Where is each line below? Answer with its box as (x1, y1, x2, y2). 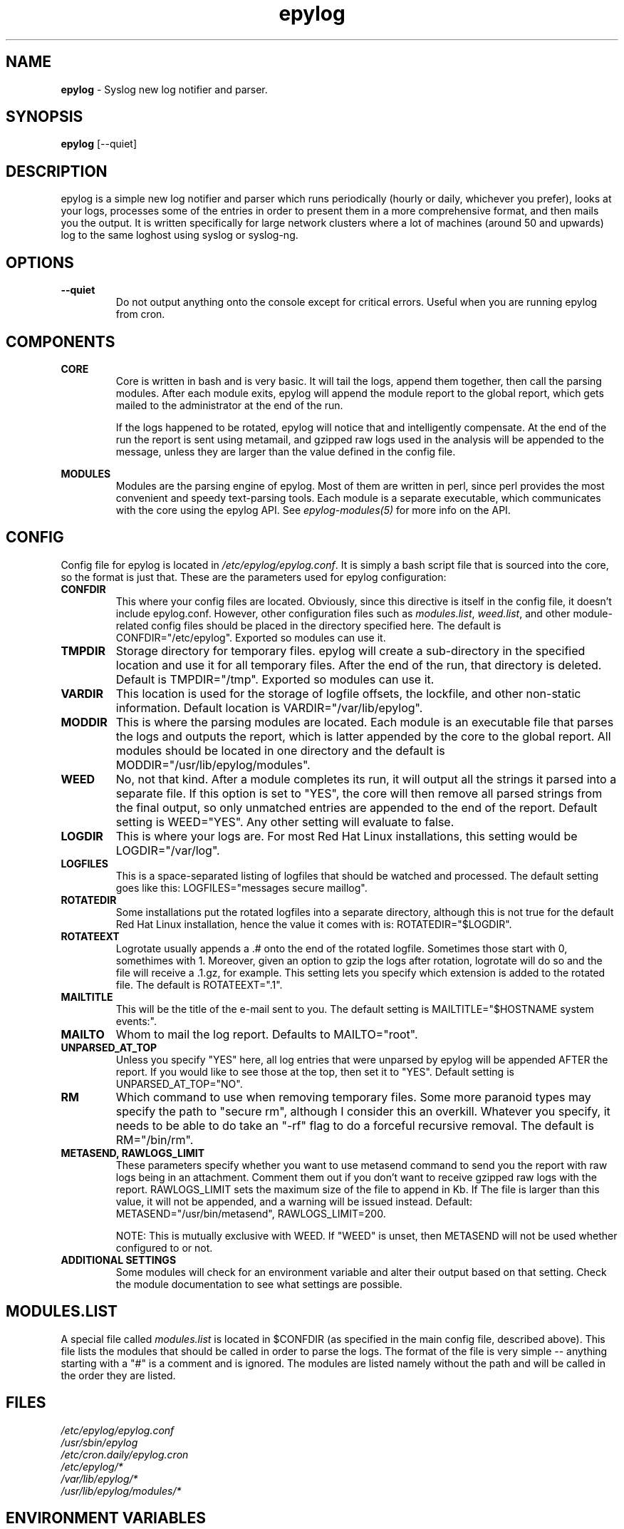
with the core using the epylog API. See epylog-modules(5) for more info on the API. (115, 503, 511, 516)
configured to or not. (115, 1241, 213, 1254)
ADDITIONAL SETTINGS (61, 1253, 177, 1266)
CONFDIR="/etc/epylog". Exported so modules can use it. (115, 631, 386, 644)
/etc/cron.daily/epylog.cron (61, 1448, 189, 1461)
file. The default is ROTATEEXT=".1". (115, 978, 283, 991)
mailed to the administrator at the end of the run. (115, 398, 343, 411)
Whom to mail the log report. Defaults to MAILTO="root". (115, 1026, 418, 1041)
